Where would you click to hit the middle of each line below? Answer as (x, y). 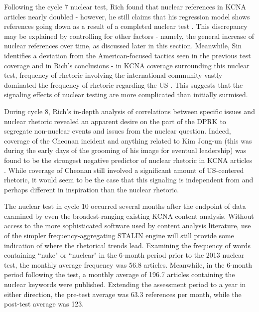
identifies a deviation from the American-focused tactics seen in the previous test (128, 55)
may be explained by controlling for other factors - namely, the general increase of (129, 36)
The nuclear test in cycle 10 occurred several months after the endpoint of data (125, 206)
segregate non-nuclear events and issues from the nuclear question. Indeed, (118, 131)
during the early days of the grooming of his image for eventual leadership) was (125, 150)
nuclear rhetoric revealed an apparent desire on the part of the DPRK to (115, 121)
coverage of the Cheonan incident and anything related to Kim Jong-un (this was (128, 140)
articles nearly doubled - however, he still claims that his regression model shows (127, 16)
